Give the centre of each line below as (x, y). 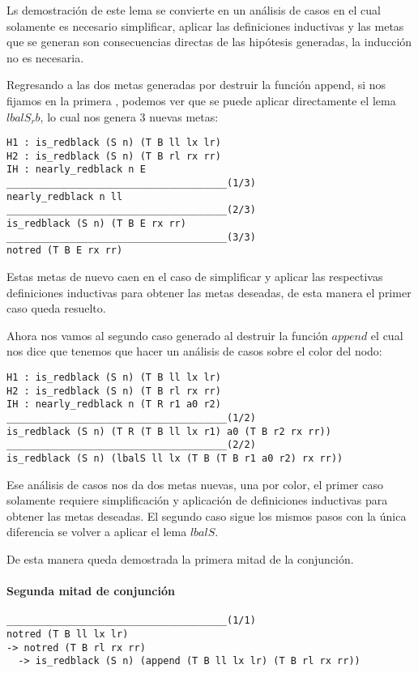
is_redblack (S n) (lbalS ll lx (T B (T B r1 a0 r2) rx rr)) (175, 458)
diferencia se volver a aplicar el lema (97, 532)
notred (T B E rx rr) (65, 251)
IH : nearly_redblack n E (76, 170)
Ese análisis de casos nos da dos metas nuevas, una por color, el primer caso (195, 484)
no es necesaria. (45, 57)
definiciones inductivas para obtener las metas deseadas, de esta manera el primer (209, 292)
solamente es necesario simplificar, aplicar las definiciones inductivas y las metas (205, 26)
